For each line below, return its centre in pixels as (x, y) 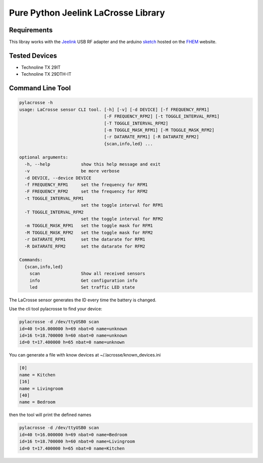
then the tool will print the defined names (50, 415)
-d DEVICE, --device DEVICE (58, 178)
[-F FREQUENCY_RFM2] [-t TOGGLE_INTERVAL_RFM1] (162, 116)
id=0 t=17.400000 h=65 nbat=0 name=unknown (72, 342)
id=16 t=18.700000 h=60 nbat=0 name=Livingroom (77, 442)
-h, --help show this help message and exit (93, 164)
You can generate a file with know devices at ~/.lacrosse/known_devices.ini (85, 355)
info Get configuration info (84, 280)
